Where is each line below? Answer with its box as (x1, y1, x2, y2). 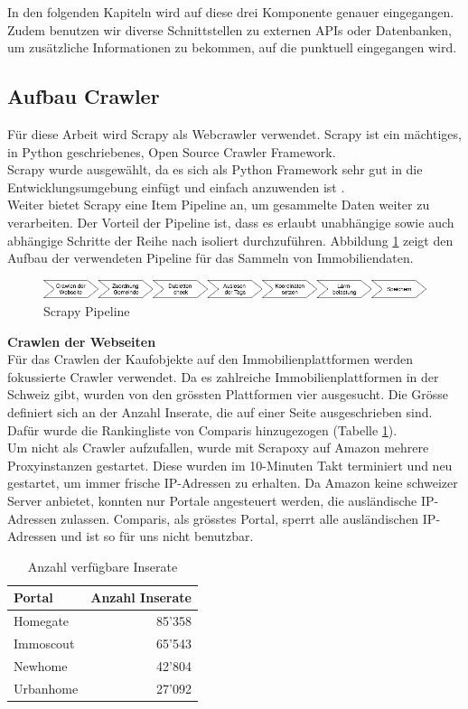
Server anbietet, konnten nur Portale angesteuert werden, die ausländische (7, 490, 417, 509)
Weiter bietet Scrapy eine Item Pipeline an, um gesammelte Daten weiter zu (7, 195, 430, 214)
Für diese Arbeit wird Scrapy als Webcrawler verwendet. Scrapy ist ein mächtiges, (7, 124, 462, 143)
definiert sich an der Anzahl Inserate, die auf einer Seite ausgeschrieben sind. (7, 402, 433, 421)
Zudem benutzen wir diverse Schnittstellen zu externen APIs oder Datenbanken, (7, 20, 452, 39)
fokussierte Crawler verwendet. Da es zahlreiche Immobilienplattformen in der (7, 367, 439, 386)
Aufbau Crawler (7, 82, 160, 110)
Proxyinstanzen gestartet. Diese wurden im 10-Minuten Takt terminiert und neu (7, 455, 453, 474)
